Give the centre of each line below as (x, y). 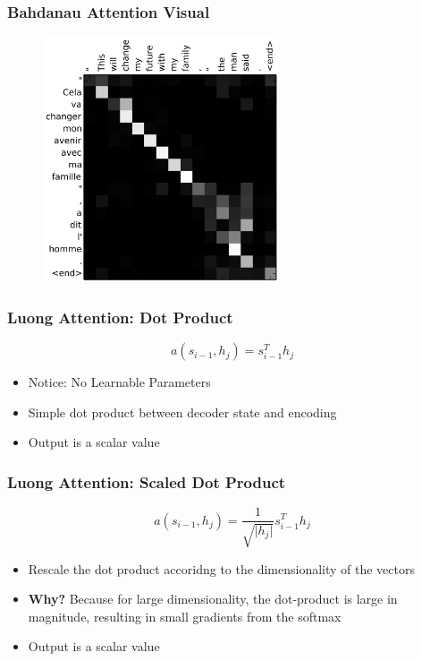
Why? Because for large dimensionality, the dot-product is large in (213, 599)
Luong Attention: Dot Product (120, 317)
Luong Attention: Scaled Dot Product (147, 481)
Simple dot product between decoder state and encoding (182, 412)
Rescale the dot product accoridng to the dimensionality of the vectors (221, 568)
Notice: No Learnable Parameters (119, 382)
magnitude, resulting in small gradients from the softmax (185, 616)
